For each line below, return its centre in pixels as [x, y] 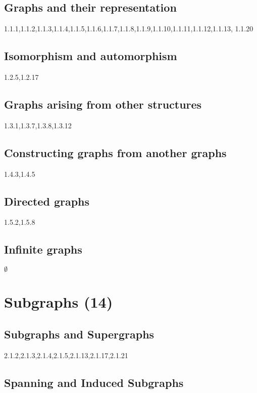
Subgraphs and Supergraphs [79, 334]
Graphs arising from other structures [103, 104]
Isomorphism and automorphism [91, 56]
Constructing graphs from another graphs [115, 152]
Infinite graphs [43, 249]
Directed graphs [47, 201]
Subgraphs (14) [59, 302]
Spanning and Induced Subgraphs [94, 382]
